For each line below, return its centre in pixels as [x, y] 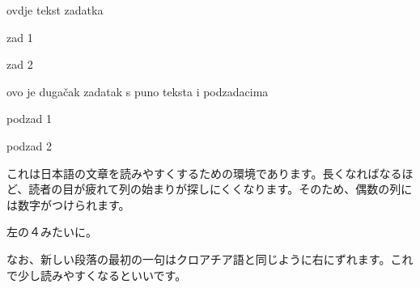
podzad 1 [30, 119]
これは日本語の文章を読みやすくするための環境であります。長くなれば [193, 173]
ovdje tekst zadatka [55, 10]
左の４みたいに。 [52, 232]
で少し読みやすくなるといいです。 [97, 275]
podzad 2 [30, 145]
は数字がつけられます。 [68, 204]
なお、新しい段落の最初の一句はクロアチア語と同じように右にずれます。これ [210, 258]
